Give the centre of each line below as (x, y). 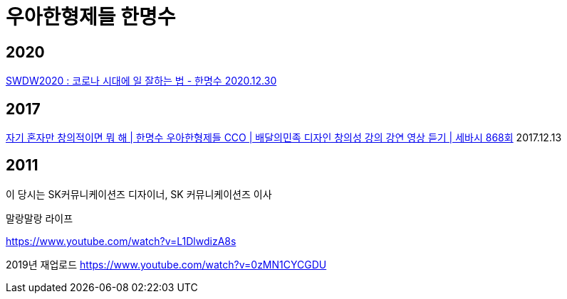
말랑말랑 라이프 (40, 218)
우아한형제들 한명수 (91, 17)
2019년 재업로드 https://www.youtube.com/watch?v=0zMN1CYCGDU (166, 264)
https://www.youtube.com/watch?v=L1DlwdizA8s (121, 241)
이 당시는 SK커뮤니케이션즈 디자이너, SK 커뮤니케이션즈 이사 (139, 194)
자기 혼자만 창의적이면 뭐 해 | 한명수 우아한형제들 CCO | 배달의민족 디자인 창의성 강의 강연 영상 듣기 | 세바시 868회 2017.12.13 (284, 138)
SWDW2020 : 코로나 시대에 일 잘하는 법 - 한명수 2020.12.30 (141, 81)
